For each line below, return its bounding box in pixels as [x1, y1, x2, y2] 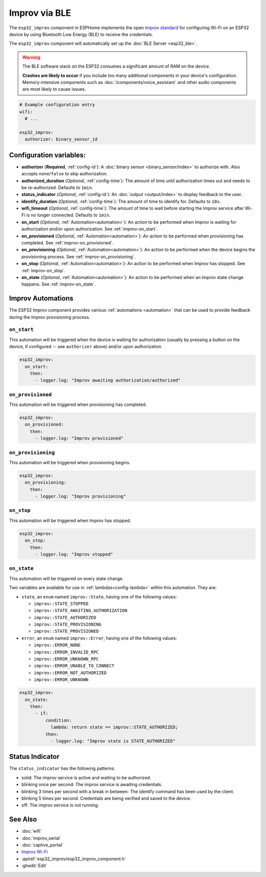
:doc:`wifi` [21, 828, 42, 834]
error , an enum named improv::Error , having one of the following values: [21, 635, 177, 641]
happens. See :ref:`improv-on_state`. [21, 281, 96, 287]
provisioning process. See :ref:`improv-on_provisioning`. [21, 253, 135, 259]
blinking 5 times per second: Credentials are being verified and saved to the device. [21, 796, 192, 801]
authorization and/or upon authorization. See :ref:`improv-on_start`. [21, 226, 158, 232]
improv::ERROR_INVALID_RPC [33, 649, 99, 655]
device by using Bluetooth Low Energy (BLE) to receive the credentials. [9, 31, 154, 37]
